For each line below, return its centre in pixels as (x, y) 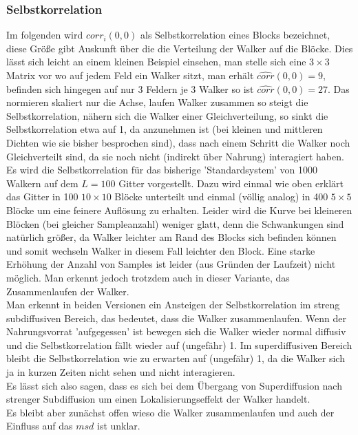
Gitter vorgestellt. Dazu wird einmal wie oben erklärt (231, 183)
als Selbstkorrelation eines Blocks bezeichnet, (235, 35)
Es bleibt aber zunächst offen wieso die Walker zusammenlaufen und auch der (170, 412)
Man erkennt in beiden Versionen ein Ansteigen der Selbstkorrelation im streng (173, 305)
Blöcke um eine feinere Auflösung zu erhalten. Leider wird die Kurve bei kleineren (179, 210)
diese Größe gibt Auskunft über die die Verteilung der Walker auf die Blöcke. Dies (180, 48)
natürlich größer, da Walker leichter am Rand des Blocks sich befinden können (171, 237)
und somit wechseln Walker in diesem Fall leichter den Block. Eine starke (161, 250)
